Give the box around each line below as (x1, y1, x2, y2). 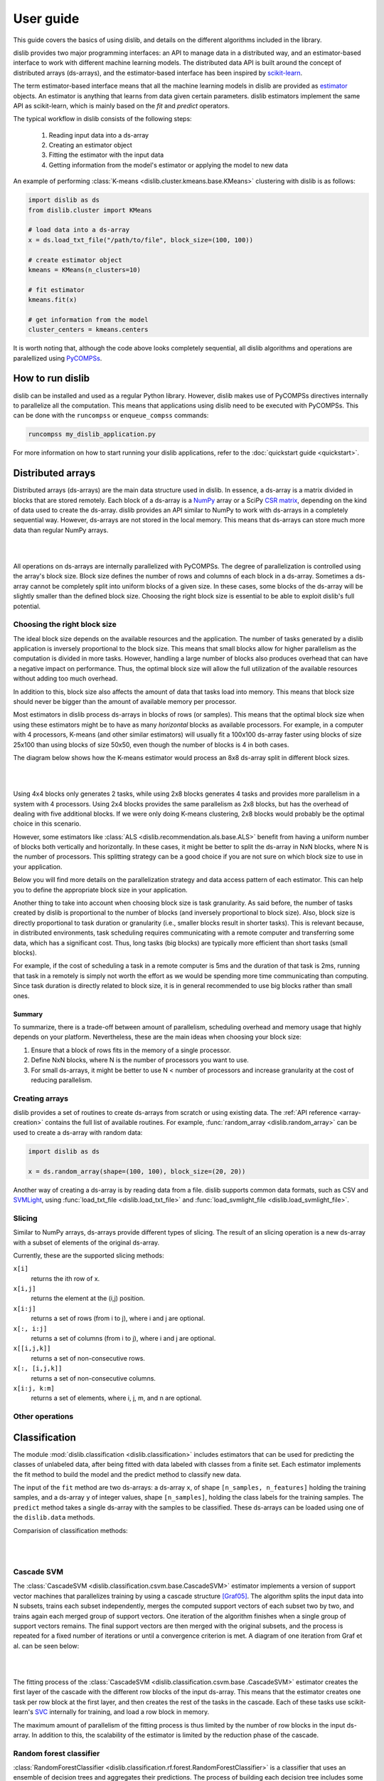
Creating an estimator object (48, 141, 133, 150)
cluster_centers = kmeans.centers (28, 326, 149, 334)
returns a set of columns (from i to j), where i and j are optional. (31, 1334, 216, 1343)
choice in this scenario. (13, 819, 82, 828)
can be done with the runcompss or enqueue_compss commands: (13, 411, 209, 420)
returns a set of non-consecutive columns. (31, 1374, 156, 1382)
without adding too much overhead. (13, 674, 118, 683)
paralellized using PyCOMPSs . (13, 353, 102, 363)
